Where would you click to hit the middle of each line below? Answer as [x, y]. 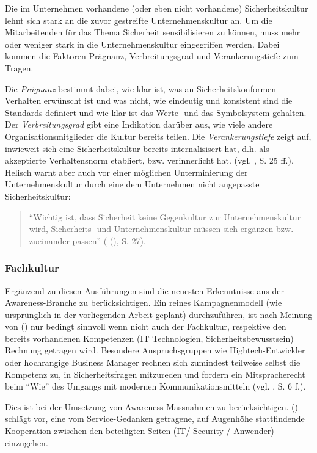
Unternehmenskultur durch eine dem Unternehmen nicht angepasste [132, 184]
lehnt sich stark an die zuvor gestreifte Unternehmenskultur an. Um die [139, 20]
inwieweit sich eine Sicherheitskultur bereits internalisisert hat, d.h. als [137, 148]
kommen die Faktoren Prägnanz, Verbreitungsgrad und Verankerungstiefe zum [152, 56]
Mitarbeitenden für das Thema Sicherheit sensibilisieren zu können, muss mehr [153, 32]
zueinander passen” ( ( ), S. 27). [87, 240]
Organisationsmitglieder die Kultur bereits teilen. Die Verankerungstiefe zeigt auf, [158, 136]
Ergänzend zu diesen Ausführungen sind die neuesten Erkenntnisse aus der [144, 290]
